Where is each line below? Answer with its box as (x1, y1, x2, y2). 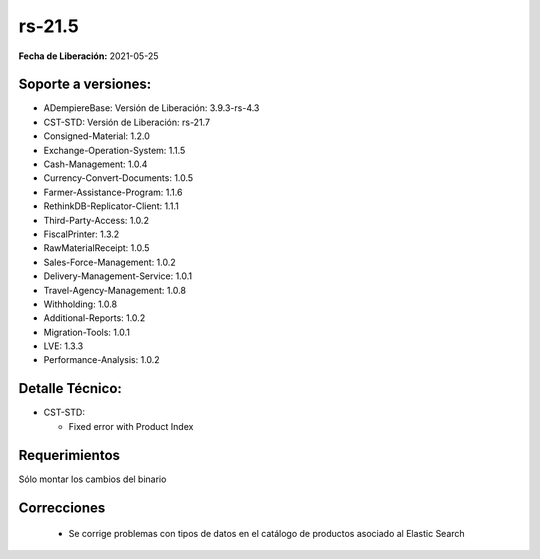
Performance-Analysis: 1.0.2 (43, 354, 160, 366)
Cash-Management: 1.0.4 (43, 158, 148, 170)
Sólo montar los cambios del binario (18, 473, 167, 485)
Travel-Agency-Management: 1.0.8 (43, 284, 187, 296)
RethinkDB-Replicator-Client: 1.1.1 (43, 200, 179, 212)
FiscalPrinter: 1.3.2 (43, 228, 120, 240)
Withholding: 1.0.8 (43, 298, 118, 310)
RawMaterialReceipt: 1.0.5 (43, 242, 150, 254)
